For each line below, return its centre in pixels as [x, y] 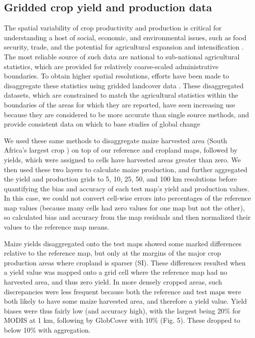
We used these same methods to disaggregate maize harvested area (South [116, 140]
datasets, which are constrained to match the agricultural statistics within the [121, 95]
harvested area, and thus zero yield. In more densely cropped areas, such [113, 282]
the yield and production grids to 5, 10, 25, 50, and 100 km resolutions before [121, 179]
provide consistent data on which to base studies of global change [102, 124]
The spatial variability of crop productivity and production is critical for [113, 28]
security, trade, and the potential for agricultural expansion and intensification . [124, 47]
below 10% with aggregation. [47, 330]
